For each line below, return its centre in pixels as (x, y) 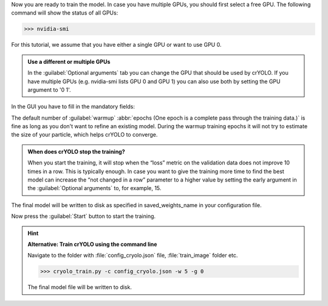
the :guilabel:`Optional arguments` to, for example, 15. (94, 188)
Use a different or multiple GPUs (69, 61)
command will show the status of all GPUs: (65, 13)
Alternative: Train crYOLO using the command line (92, 244)
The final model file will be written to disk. (80, 287)
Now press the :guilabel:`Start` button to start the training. (84, 216)
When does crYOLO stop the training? (77, 151)
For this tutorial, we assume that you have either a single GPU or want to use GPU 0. (116, 45)
